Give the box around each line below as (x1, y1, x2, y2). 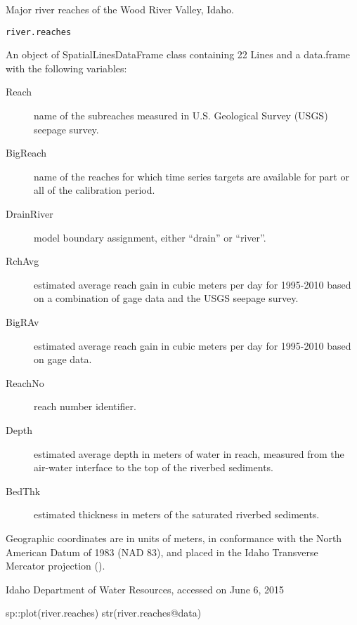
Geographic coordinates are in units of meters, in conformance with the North (6, 530, 342, 545)
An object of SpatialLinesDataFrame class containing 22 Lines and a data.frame (6, 47, 351, 62)
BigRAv (6, 314, 39, 329)
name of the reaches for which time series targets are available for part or (34, 169, 349, 183)
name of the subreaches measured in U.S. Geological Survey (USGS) (34, 108, 328, 123)
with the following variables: (6, 60, 127, 75)
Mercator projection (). (6, 558, 105, 573)
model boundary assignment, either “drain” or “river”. (34, 230, 266, 244)
